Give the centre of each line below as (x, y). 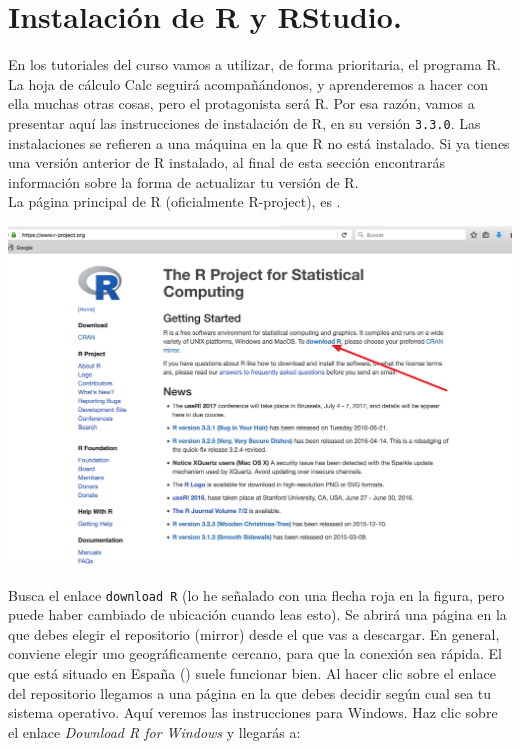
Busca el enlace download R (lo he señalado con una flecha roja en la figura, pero (256, 594)
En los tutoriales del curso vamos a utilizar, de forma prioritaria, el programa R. (254, 64)
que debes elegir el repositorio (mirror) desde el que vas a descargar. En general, (254, 633)
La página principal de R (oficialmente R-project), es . (174, 201)
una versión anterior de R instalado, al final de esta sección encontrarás (227, 162)
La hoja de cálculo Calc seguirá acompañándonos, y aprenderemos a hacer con (248, 83)
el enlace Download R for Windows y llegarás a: (154, 731)
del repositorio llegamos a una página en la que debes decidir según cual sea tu (250, 692)
